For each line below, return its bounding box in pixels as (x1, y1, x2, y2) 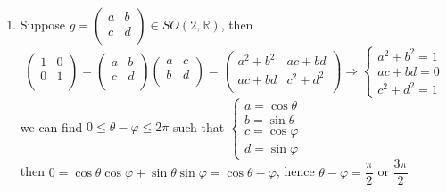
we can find (20, 117, 83, 136)
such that (172, 117, 225, 136)
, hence (276, 162, 315, 180)
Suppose (20, 15, 66, 33)
